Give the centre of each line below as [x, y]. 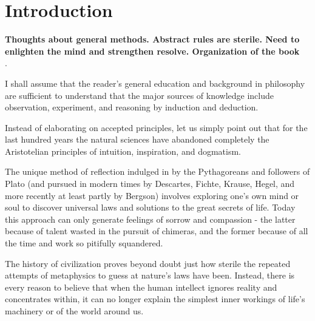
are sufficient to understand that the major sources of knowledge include [140, 95]
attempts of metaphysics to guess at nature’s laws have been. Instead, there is [150, 275]
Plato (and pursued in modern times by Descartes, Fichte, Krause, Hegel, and [150, 184]
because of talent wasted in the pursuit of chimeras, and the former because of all [157, 231]
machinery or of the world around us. [74, 311]
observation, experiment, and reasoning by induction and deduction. [132, 107]
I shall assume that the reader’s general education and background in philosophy [155, 83]
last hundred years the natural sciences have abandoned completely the [137, 139]
